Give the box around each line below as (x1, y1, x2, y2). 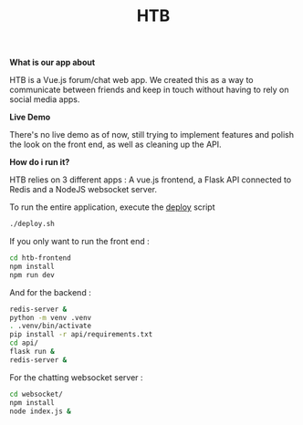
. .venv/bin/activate (9, 321, 92, 331)
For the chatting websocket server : (9, 371, 143, 383)
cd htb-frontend (9, 254, 71, 263)
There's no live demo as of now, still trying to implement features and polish (9, 130, 295, 140)
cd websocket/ (9, 389, 64, 399)
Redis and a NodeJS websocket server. (9, 184, 158, 195)
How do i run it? (9, 157, 70, 168)
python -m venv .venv (9, 313, 92, 322)
